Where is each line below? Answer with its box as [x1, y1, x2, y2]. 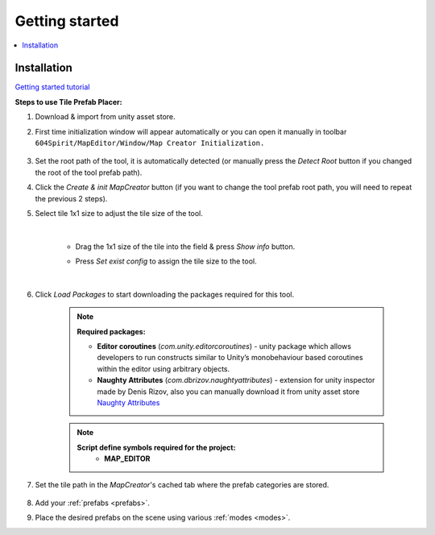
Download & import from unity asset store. [35, 112, 176, 122]
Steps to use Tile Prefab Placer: [14, 97, 122, 106]
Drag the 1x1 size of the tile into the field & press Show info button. [75, 242, 296, 251]
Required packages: [77, 326, 146, 336]
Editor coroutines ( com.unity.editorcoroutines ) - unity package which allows [97, 342, 352, 351]
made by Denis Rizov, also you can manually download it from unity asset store [97, 387, 360, 396]
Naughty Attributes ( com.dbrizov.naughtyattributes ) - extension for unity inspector [97, 375, 375, 385]
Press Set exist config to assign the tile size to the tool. [75, 256, 257, 266]
